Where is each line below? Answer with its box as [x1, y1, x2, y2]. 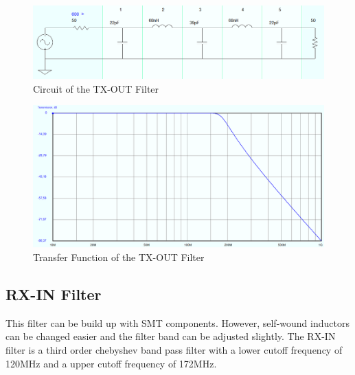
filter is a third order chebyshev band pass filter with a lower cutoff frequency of [5, 343, 343, 357]
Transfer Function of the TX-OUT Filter [33, 250, 205, 264]
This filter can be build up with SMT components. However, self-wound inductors [5, 315, 350, 330]
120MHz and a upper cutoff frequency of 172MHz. [5, 356, 217, 370]
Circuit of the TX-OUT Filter [33, 81, 159, 95]
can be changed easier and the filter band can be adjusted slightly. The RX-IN [5, 329, 336, 343]
